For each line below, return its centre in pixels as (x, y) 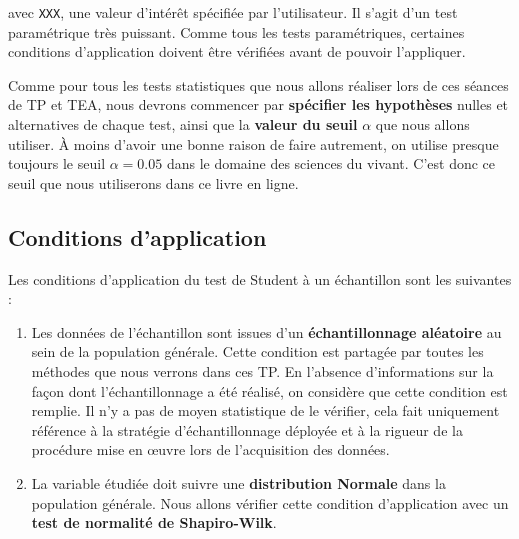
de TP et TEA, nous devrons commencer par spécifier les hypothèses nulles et (258, 104)
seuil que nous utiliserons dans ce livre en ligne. (153, 182)
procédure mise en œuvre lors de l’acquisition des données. (210, 449)
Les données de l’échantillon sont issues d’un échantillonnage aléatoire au (266, 331)
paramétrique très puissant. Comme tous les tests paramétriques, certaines (236, 31)
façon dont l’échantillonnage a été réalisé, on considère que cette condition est (269, 390)
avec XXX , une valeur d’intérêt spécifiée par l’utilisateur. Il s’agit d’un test (233, 12)
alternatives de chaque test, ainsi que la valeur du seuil (183, 124)
